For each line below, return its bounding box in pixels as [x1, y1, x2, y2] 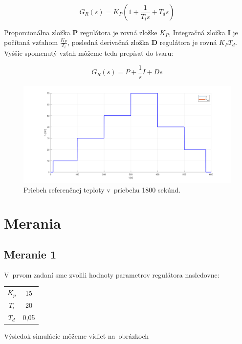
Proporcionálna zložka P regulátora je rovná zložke [4, 27, 157, 37]
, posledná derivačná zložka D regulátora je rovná [67, 37, 217, 47]
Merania [4, 213, 61, 233]
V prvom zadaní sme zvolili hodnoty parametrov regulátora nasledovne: [4, 269, 220, 279]
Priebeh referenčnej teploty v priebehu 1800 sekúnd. [23, 184, 181, 194]
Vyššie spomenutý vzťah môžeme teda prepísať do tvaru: [4, 48, 174, 58]
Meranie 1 [4, 247, 56, 261]
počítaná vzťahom [4, 37, 58, 47]
